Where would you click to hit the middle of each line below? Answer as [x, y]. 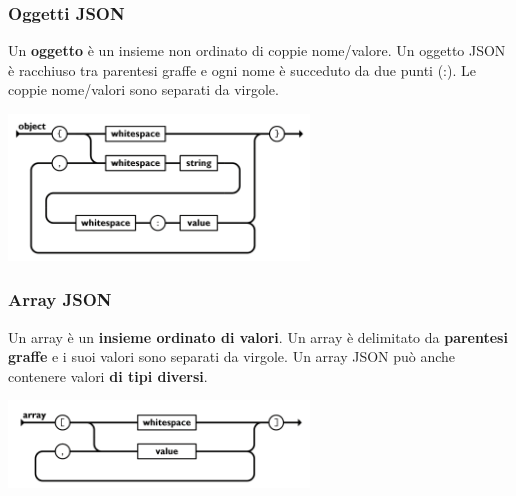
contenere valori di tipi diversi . [108, 375]
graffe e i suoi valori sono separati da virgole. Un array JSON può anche [232, 356]
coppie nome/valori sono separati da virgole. [143, 89]
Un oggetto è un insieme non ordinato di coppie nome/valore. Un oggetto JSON [257, 50]
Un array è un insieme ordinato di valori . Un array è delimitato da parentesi [258, 336]
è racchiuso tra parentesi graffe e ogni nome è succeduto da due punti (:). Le [242, 69]
